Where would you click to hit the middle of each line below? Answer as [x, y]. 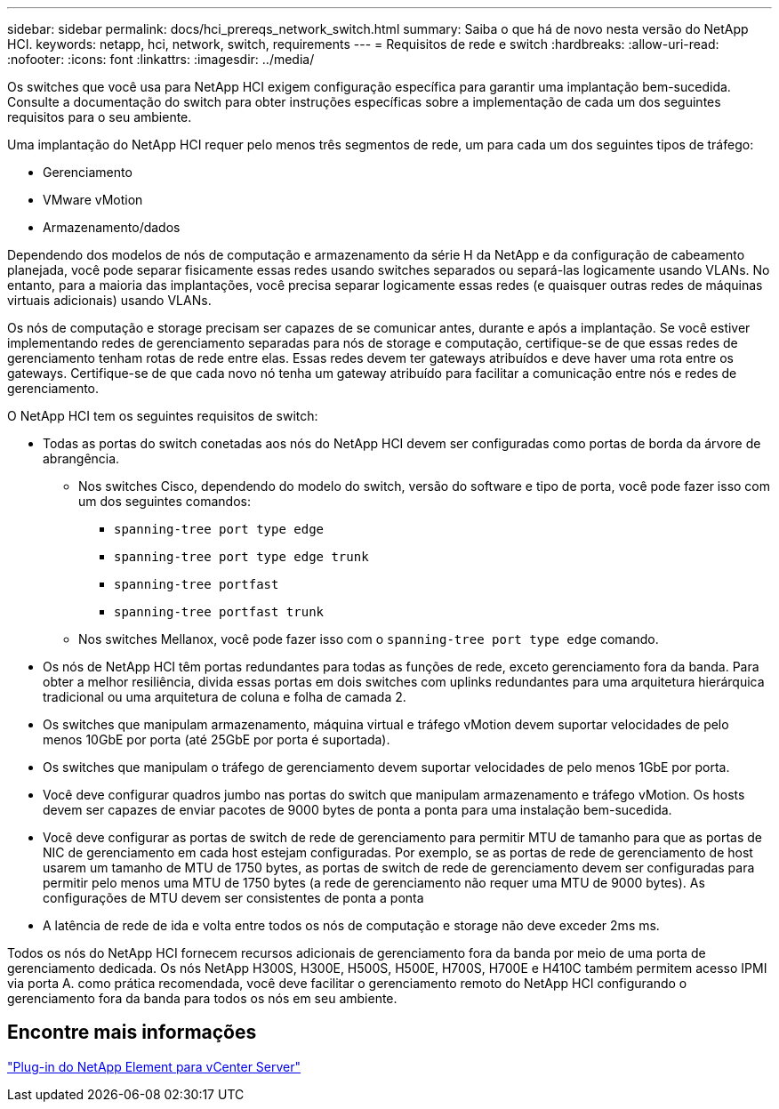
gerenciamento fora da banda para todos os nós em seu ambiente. [202, 998]
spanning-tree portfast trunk [219, 612]
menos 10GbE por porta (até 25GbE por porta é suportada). [217, 739]
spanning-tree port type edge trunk [241, 557]
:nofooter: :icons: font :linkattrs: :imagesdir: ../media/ [161, 59]
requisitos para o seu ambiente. [100, 117]
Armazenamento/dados [112, 227]
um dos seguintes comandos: [165, 501]
